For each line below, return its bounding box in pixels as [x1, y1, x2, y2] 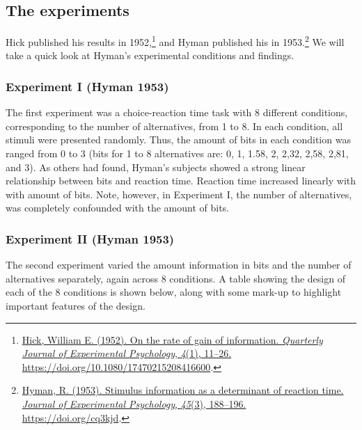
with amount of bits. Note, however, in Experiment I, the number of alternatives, [6, 186, 352, 201]
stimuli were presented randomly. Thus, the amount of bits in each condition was [6, 132, 351, 147]
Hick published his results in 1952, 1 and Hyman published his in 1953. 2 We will [6, 33, 345, 49]
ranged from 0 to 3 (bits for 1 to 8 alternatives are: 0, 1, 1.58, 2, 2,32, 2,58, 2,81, [6, 146, 349, 161]
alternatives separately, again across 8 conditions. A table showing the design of [6, 271, 345, 285]
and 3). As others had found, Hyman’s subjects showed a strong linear [6, 159, 306, 174]
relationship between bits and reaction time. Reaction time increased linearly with [6, 173, 356, 188]
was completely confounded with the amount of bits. [6, 200, 229, 215]
